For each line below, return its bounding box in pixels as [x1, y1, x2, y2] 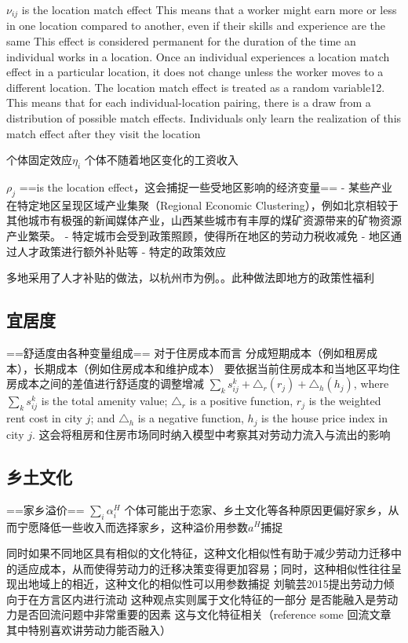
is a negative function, [137, 410, 244, 426]
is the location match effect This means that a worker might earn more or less [21, 2, 397, 17]
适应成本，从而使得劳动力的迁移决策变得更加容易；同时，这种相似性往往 [16, 560, 391, 576]
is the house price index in [261, 410, 388, 426]
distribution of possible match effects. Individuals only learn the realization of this [6, 110, 402, 126]
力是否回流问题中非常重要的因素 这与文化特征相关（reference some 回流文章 [6, 606, 392, 623]
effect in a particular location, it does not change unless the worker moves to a [6, 64, 384, 80]
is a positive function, [189, 393, 293, 409]
